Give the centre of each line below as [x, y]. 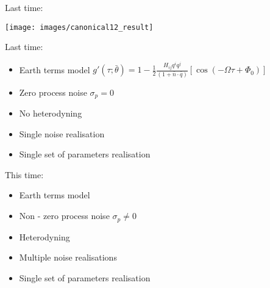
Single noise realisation [62, 133]
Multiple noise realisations [68, 257]
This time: [24, 174]
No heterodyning [51, 113]
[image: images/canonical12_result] [79, 27]
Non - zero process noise [64, 216]
